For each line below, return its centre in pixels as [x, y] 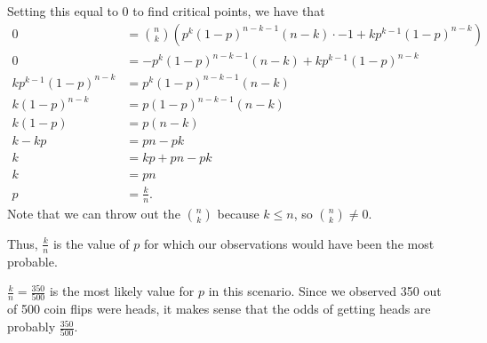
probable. [32, 261]
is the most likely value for [122, 291]
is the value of [91, 243]
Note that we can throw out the [94, 213]
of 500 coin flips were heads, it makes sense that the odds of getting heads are [219, 309]
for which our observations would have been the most [289, 243]
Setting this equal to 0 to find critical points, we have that [166, 11]
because [238, 213]
